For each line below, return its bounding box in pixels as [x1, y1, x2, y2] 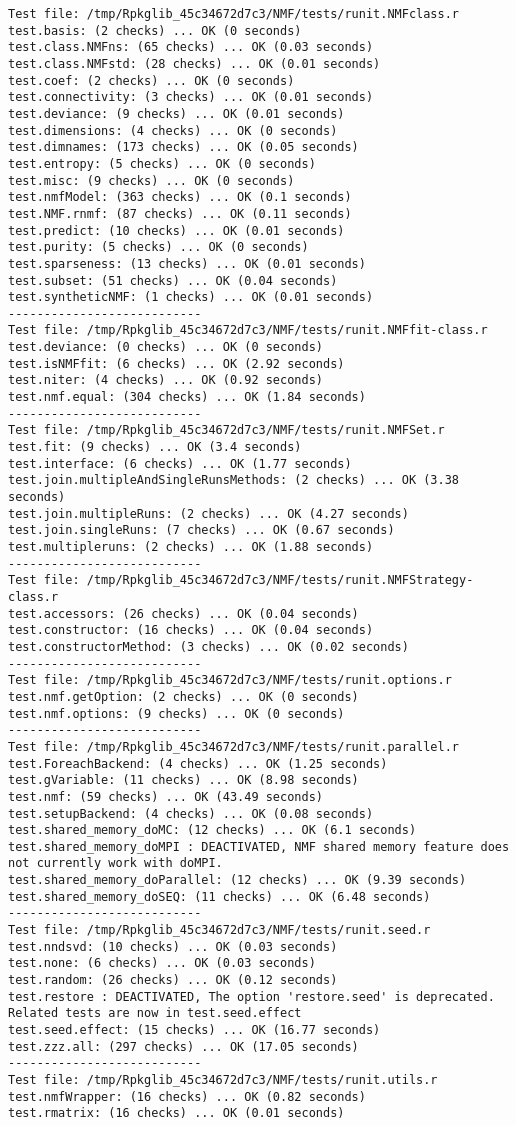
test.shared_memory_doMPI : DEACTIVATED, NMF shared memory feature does [8, 839, 510, 854]
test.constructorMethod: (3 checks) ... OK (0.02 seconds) [8, 639, 409, 654]
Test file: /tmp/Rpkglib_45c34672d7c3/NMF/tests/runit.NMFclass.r [8, 7, 460, 21]
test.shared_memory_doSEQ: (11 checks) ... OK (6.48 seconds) [8, 889, 431, 904]
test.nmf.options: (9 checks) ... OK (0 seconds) [8, 706, 345, 721]
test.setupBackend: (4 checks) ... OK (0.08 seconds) [8, 806, 374, 821]
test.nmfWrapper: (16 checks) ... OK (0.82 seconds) [8, 1089, 366, 1104]
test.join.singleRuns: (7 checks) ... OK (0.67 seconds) [8, 523, 395, 538]
